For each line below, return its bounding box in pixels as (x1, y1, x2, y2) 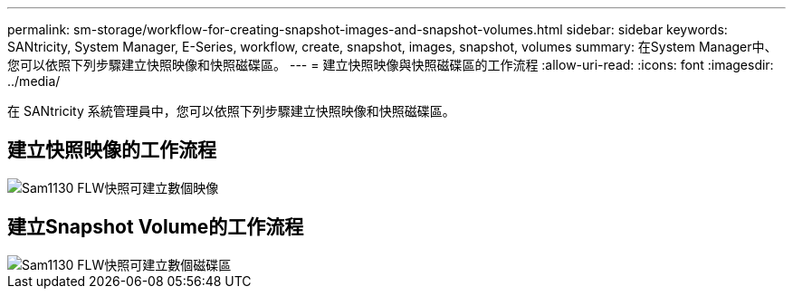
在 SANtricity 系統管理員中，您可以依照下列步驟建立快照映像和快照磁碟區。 (7, 103, 455, 119)
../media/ (7, 73, 61, 89)
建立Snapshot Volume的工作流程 (7, 215, 304, 239)
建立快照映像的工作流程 (7, 138, 216, 162)
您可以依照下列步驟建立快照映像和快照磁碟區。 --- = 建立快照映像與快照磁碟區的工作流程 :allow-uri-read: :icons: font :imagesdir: (7, 57, 774, 72)
